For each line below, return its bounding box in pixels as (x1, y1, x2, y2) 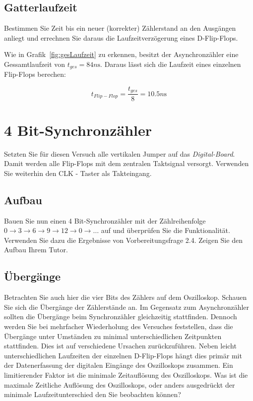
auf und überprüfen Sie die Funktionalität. (101, 225, 230, 235)
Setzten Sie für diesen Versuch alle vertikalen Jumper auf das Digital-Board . (4, 148, 235, 159)
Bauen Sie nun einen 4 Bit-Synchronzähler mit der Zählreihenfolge (4, 215, 206, 226)
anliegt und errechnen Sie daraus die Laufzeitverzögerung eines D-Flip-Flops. (4, 32, 238, 43)
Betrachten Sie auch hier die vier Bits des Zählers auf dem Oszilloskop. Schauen (4, 292, 247, 302)
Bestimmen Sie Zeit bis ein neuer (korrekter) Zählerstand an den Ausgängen (4, 23, 236, 33)
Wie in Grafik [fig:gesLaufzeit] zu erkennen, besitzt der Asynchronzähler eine (4, 49, 239, 59)
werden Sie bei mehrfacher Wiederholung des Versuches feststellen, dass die (4, 321, 233, 331)
